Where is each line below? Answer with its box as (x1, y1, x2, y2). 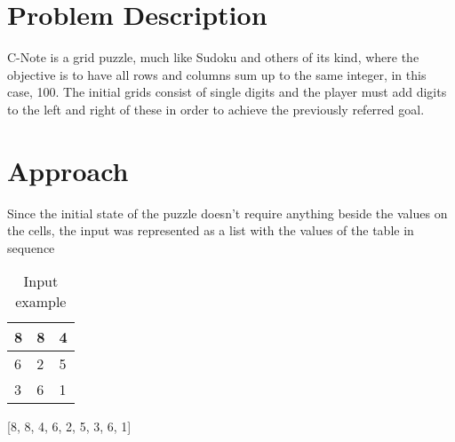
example (15, 291, 67, 312)
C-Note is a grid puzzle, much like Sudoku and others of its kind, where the (7, 48, 419, 67)
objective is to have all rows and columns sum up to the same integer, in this (7, 65, 427, 83)
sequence (7, 238, 55, 257)
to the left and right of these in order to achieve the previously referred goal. (7, 99, 425, 118)
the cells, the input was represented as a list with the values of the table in (7, 221, 414, 240)
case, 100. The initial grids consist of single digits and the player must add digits (7, 83, 447, 101)
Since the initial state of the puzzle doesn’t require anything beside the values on (7, 203, 448, 222)
